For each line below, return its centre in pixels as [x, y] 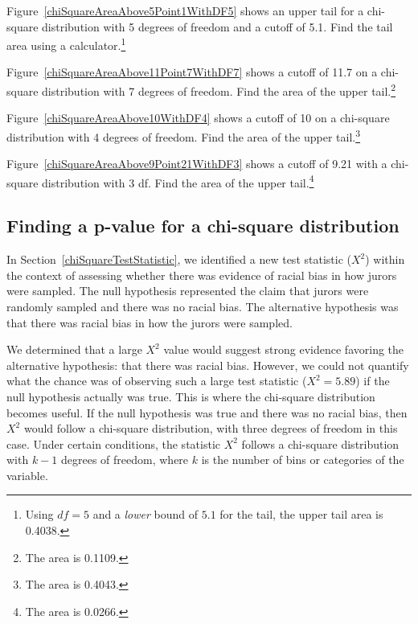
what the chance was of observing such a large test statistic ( [157, 381]
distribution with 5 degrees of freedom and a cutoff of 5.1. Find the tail [217, 26]
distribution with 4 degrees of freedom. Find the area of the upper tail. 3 [184, 135]
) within [385, 259]
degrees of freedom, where [125, 460]
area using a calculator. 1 [66, 44]
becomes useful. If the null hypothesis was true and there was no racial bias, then [207, 412]
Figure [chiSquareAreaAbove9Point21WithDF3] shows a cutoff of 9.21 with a [197, 164]
